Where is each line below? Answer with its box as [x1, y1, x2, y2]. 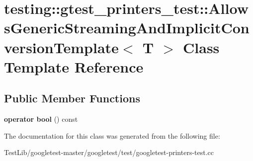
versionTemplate [4, 37, 119, 57]
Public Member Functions [4, 90, 140, 106]
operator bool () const [4, 114, 78, 124]
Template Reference [4, 56, 144, 77]
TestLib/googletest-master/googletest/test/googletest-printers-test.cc [4, 147, 214, 158]
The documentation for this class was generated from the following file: [4, 130, 220, 141]
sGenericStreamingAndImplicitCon [4, 17, 250, 38]
